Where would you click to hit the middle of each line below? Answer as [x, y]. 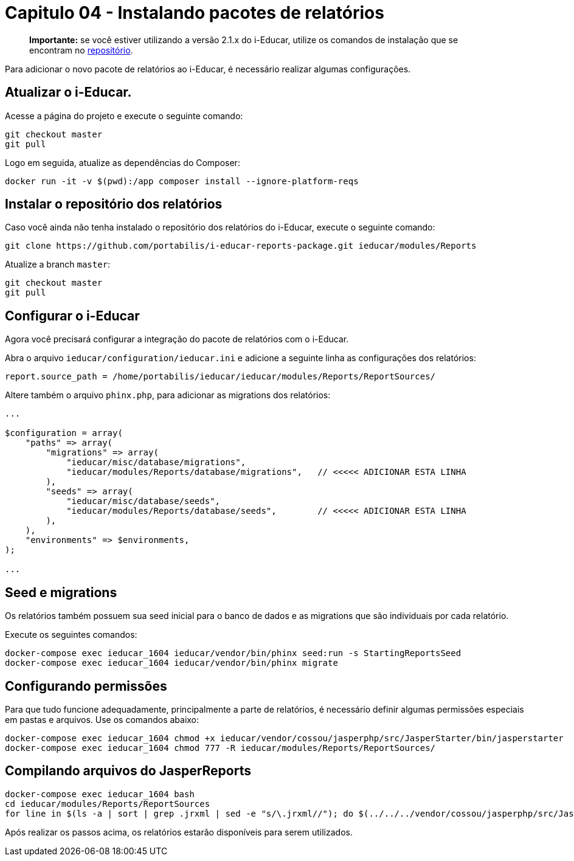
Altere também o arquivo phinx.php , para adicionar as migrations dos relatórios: [168, 395]
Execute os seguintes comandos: [71, 635]
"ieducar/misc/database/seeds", [143, 501]
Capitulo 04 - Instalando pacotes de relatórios [195, 13]
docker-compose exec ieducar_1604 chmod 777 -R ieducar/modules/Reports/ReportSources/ [220, 748]
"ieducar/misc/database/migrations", [156, 462]
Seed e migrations [61, 592]
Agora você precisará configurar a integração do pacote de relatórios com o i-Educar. [177, 339]
